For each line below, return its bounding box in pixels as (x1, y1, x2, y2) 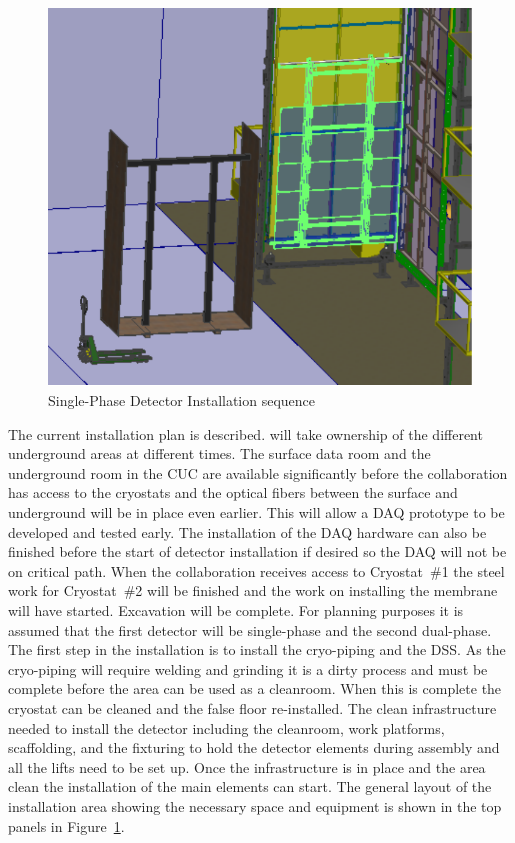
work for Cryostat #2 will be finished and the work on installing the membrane (8, 580, 498, 601)
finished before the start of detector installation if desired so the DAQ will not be (8, 541, 507, 562)
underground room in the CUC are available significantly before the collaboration (8, 462, 508, 483)
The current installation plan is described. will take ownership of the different (8, 423, 483, 444)
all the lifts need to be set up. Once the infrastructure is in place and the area (8, 756, 486, 777)
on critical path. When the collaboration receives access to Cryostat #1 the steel (8, 560, 505, 581)
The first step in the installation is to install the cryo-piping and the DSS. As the (8, 639, 506, 660)
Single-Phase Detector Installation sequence (48, 390, 316, 411)
